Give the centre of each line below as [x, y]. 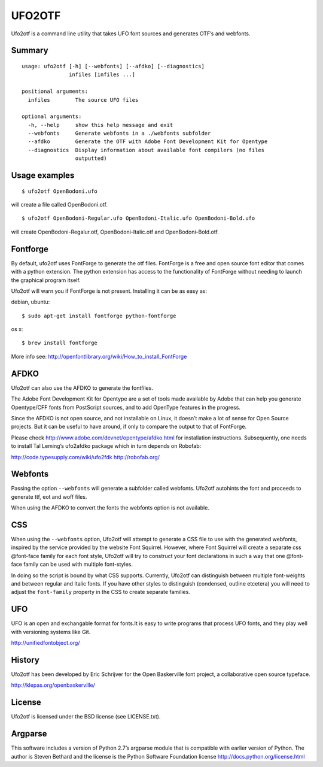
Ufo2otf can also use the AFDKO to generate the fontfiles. [82, 388]
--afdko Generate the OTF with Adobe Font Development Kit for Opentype [148, 142]
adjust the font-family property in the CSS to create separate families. [101, 592]
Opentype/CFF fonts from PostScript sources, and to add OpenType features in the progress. [126, 407]
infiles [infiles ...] [102, 75]
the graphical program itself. [46, 280]
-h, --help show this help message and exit [100, 125]
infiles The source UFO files [83, 100]
